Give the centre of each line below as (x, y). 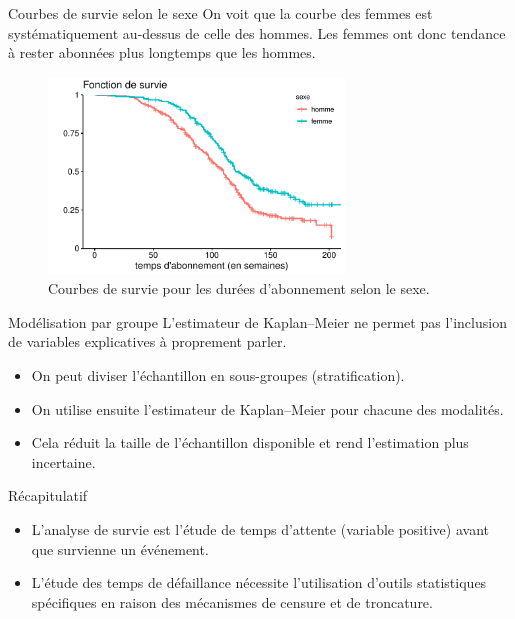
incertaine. (63, 461)
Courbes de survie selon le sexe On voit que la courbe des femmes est (220, 13)
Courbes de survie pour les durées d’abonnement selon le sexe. (239, 288)
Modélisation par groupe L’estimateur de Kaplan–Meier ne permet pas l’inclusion (257, 321)
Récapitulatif (48, 495)
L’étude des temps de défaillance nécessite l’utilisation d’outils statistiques (259, 582)
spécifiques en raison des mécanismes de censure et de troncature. (232, 601)
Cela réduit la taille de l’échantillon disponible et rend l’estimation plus (250, 442)
